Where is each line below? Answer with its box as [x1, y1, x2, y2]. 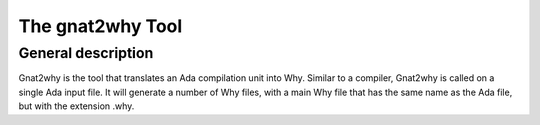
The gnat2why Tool [18, 15, 183, 37]
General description [18, 44, 154, 62]
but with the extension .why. [18, 100, 135, 112]
